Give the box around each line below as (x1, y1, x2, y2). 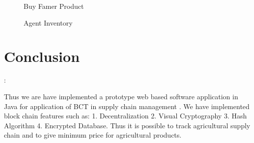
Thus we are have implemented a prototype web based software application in (4, 91, 238, 101)
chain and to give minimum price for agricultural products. (4, 130, 182, 140)
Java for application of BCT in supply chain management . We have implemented (4, 101, 250, 111)
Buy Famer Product (24, 1, 84, 11)
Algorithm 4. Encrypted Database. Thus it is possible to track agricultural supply (4, 120, 251, 130)
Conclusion (4, 46, 80, 66)
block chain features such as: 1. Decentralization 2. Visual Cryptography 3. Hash (4, 111, 247, 121)
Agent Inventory (24, 17, 73, 28)
